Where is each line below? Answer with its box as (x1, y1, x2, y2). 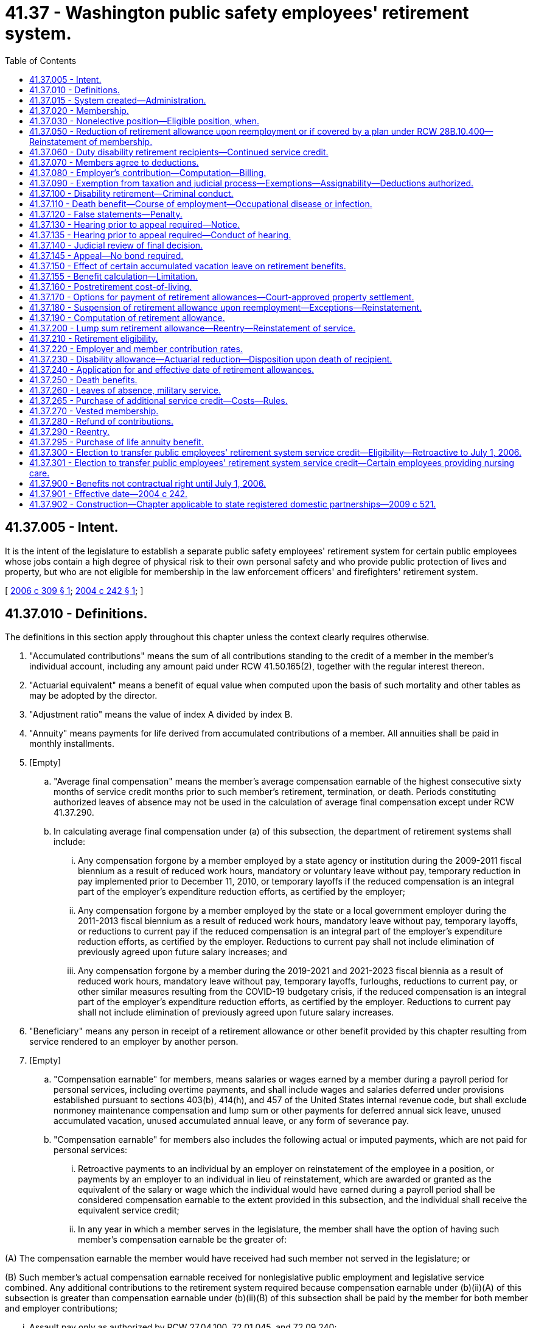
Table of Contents (5, 55, 77, 66)
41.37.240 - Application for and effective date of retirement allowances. (29, 364, 315, 375)
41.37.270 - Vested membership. (29, 405, 159, 416)
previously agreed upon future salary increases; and (78, 947, 287, 958)
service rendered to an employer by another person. (29, 1036, 239, 1047)
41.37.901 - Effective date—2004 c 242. (29, 488, 188, 499)
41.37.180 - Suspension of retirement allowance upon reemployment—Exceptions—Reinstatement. (29, 302, 422, 313)
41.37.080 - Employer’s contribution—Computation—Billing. (29, 167, 266, 178)
